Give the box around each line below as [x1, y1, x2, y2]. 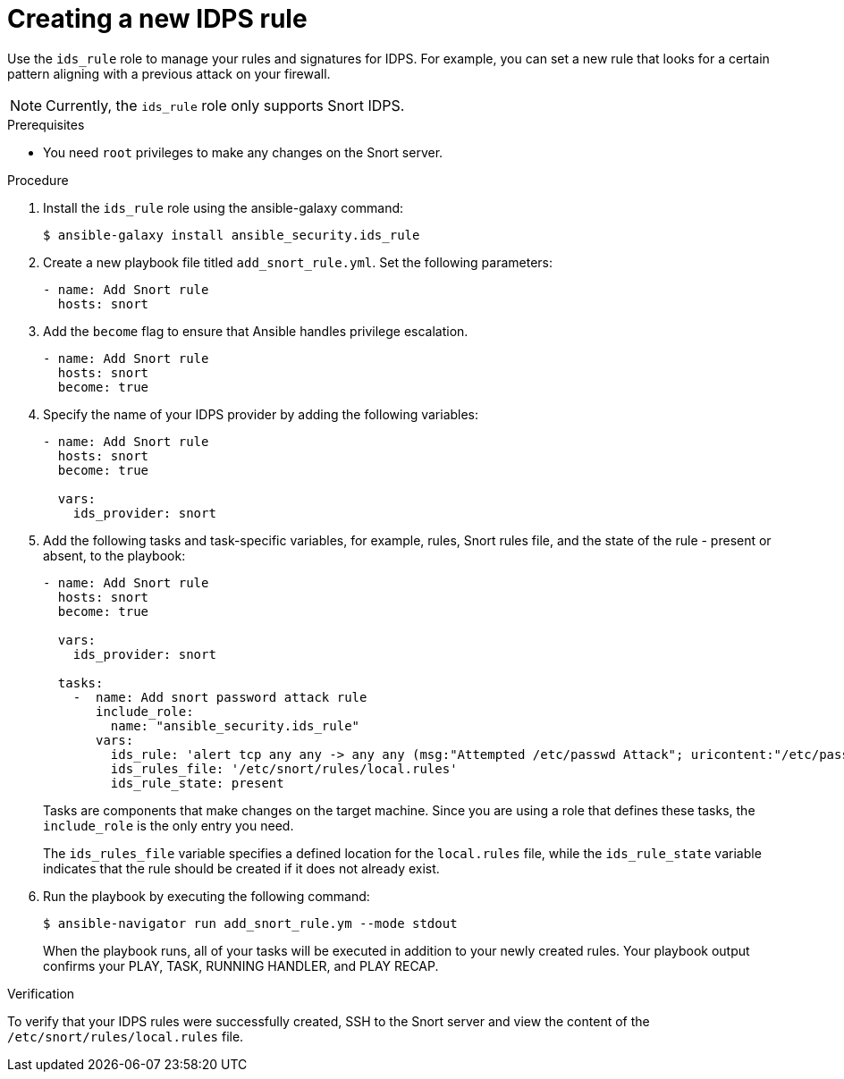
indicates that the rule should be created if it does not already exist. [43, 860, 440, 876]
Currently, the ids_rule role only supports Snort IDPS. [46, 96, 405, 114]
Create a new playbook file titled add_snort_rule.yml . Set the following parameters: [43, 254, 553, 270]
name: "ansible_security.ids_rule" [110, 718, 360, 733]
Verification [7, 985, 75, 1001]
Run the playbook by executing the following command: [43, 888, 370, 904]
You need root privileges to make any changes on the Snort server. [43, 144, 443, 160]
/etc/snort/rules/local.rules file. [7, 1028, 244, 1044]
